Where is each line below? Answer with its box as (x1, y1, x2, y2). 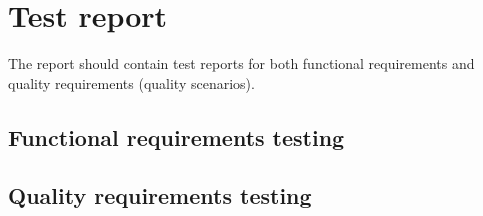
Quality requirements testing (8, 180, 312, 211)
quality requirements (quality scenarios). (8, 72, 255, 93)
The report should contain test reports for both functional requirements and (8, 53, 475, 74)
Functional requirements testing (8, 121, 345, 152)
